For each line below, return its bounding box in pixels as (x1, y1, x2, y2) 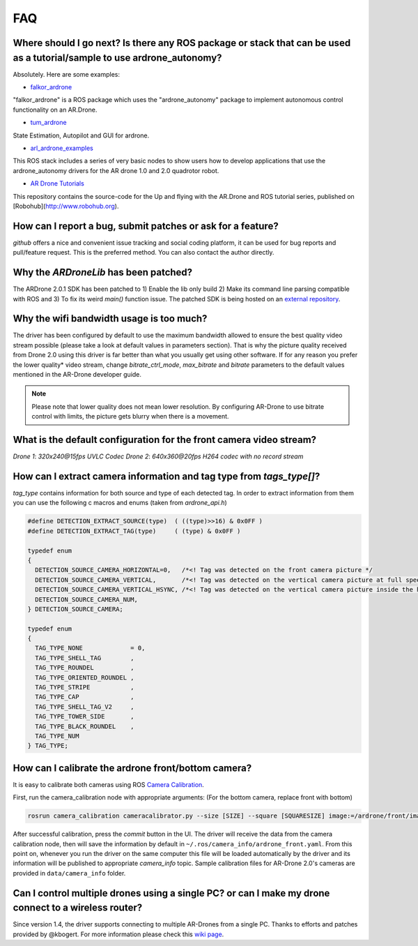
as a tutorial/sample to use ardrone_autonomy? (13, 52, 222, 63)
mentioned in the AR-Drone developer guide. (13, 370, 142, 379)
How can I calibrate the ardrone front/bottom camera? (13, 762, 252, 774)
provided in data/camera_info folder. (13, 869, 126, 877)
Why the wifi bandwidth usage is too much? (13, 313, 208, 324)
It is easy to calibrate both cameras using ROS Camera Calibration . (13, 780, 205, 788)
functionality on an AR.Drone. (13, 105, 98, 114)
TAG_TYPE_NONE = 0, (35, 644, 146, 652)
